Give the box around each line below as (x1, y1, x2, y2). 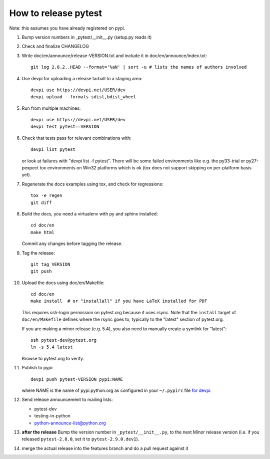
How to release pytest (9, 8, 102, 19)
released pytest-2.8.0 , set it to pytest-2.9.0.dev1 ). (21, 436, 139, 442)
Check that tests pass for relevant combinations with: (21, 135, 132, 141)
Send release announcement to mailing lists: (21, 396, 113, 403)
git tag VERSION (30, 261, 70, 267)
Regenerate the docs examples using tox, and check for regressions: (21, 181, 163, 187)
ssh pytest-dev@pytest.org (30, 337, 97, 343)
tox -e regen (30, 193, 62, 198)
